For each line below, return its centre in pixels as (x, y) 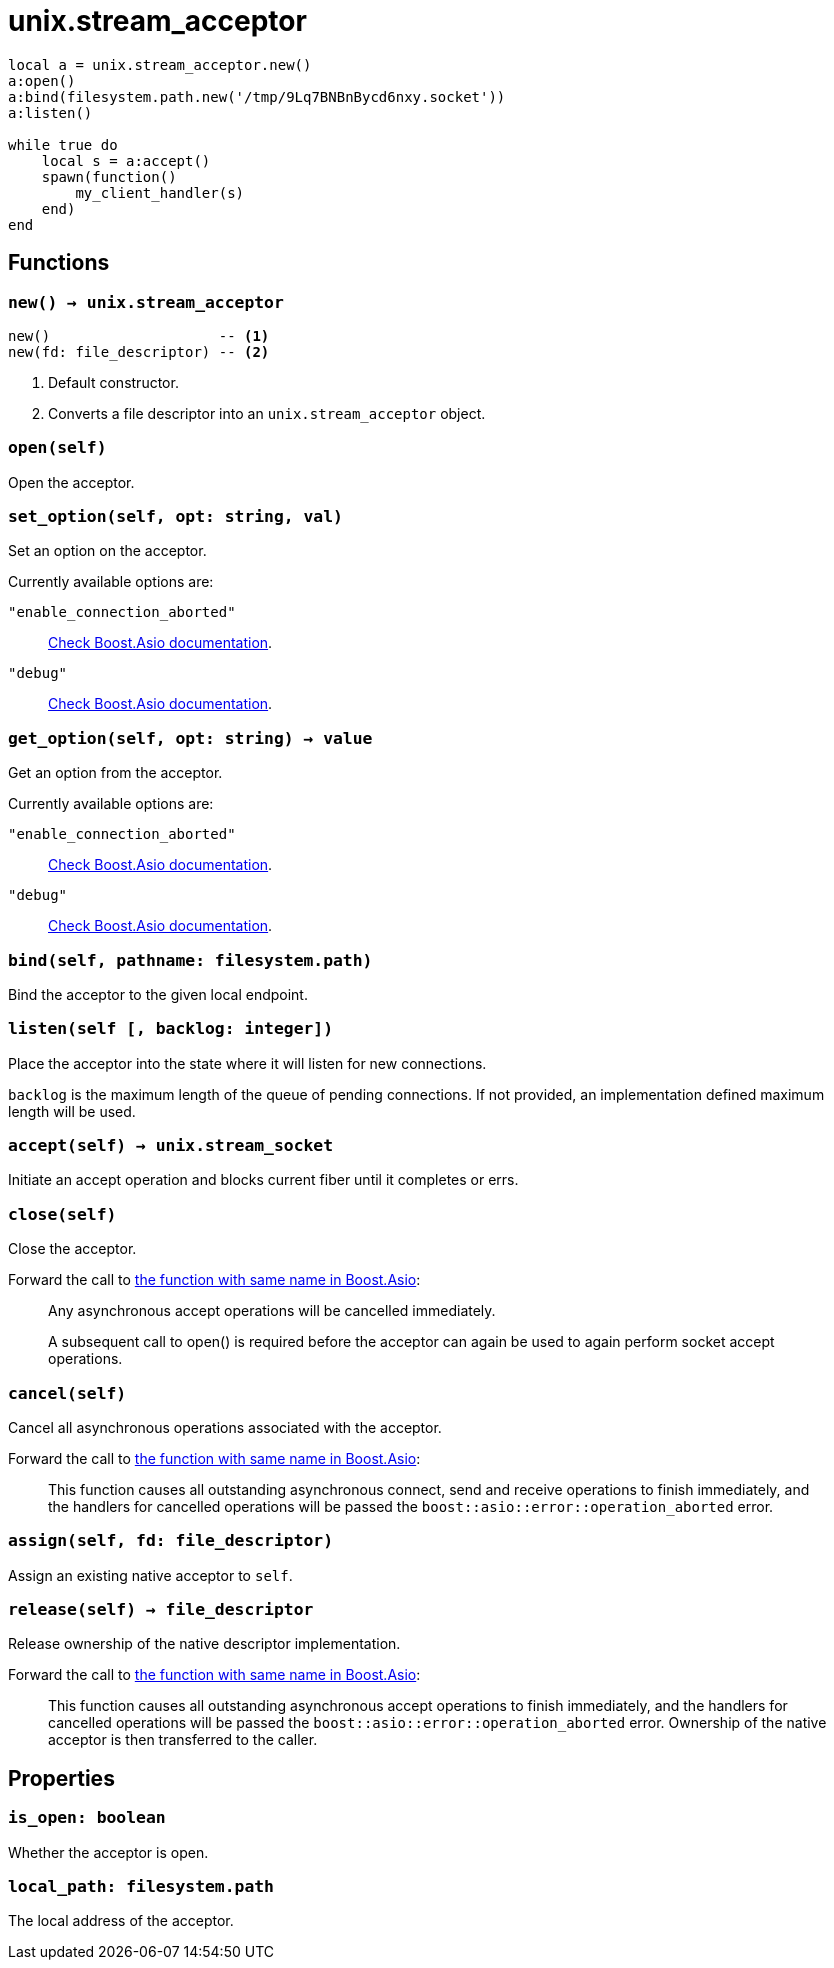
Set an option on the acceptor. (107, 551)
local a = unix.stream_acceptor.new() (160, 64)
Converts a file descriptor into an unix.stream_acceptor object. (267, 413)
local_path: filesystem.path (141, 1887)
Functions (59, 263)
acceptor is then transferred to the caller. (183, 1740)
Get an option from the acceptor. (115, 773)
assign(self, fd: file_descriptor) (171, 1541)
